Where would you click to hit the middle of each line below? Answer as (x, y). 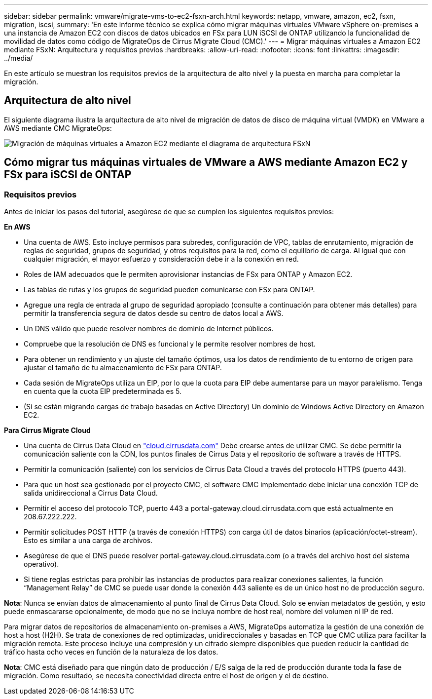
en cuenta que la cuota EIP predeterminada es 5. (103, 391)
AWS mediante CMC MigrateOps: (58, 128)
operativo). (41, 564)
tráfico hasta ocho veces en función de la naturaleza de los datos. (111, 652)
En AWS (17, 227)
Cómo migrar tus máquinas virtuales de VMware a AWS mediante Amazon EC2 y (206, 162)
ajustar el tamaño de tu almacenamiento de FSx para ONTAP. (123, 368)
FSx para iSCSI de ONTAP (68, 175)
